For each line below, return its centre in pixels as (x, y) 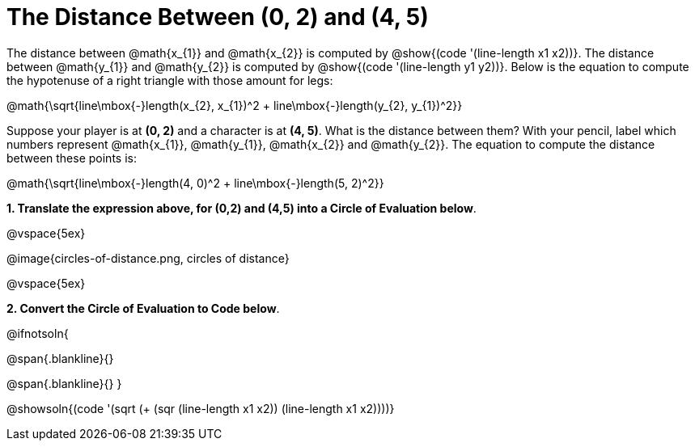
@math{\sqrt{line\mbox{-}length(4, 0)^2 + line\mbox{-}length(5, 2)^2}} (195, 183)
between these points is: (72, 158)
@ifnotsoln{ (38, 333)
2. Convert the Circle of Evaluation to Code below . (143, 308)
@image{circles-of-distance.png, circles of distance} (148, 258)
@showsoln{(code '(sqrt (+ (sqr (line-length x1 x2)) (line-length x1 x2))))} (201, 408)
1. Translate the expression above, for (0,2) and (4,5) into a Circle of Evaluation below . (242, 208)
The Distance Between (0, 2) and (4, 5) (218, 17)
